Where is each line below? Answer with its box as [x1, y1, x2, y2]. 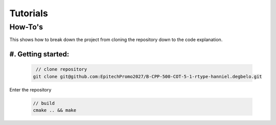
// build [33, 100, 55, 106]
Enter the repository [9, 86, 52, 92]
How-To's [9, 22, 43, 32]
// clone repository [36, 67, 87, 72]
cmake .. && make [33, 107, 77, 113]
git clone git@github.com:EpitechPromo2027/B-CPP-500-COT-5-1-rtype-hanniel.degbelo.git [33, 74, 263, 79]
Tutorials [9, 8, 48, 19]
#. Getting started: [9, 50, 70, 58]
